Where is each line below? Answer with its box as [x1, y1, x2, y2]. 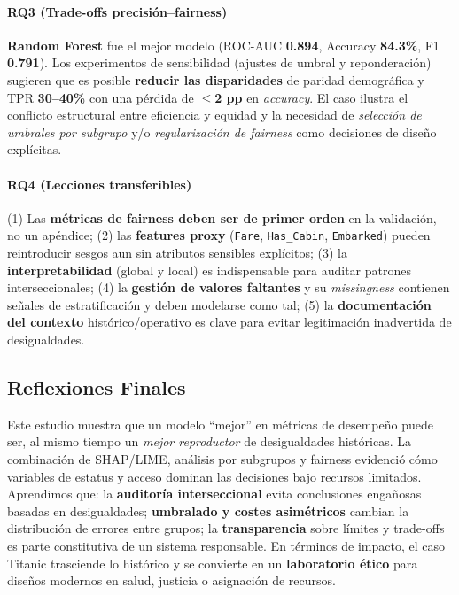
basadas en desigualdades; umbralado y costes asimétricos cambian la [7, 501, 409, 520]
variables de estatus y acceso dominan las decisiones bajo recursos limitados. [7, 467, 422, 485]
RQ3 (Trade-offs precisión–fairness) [7, 2, 228, 20]
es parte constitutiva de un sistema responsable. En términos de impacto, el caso [7, 536, 445, 554]
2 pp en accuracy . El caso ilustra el [214, 88, 408, 106]
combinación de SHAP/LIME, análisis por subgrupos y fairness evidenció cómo [7, 449, 438, 467]
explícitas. [7, 140, 62, 158]
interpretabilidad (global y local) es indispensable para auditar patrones [7, 260, 411, 279]
